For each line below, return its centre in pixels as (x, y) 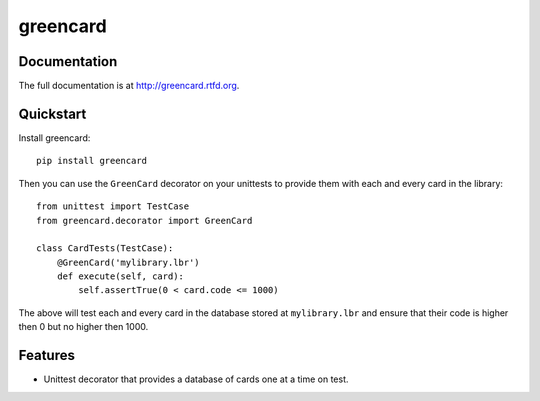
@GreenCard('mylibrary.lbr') (128, 262)
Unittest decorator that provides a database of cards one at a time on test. (196, 379)
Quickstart (52, 113)
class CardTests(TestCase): (105, 248)
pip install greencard (92, 161)
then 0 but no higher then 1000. (83, 327)
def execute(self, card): (120, 276)
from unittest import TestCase (113, 206)
